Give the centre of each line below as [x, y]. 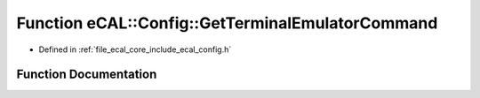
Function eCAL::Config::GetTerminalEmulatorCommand [227, 23]
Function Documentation [87, 75]
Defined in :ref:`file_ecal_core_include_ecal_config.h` [135, 49]
